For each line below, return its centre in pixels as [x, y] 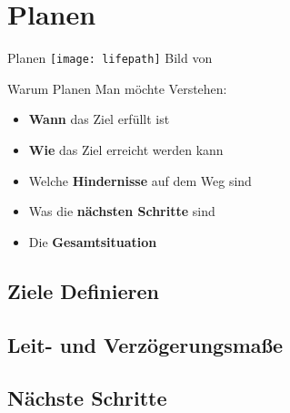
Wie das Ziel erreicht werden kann [126, 149]
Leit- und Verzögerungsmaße [145, 344]
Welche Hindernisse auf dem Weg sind [140, 180]
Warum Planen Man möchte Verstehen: [117, 88]
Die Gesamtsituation [93, 241]
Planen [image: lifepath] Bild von [110, 58]
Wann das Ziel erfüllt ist [99, 119]
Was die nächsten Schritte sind [122, 211]
